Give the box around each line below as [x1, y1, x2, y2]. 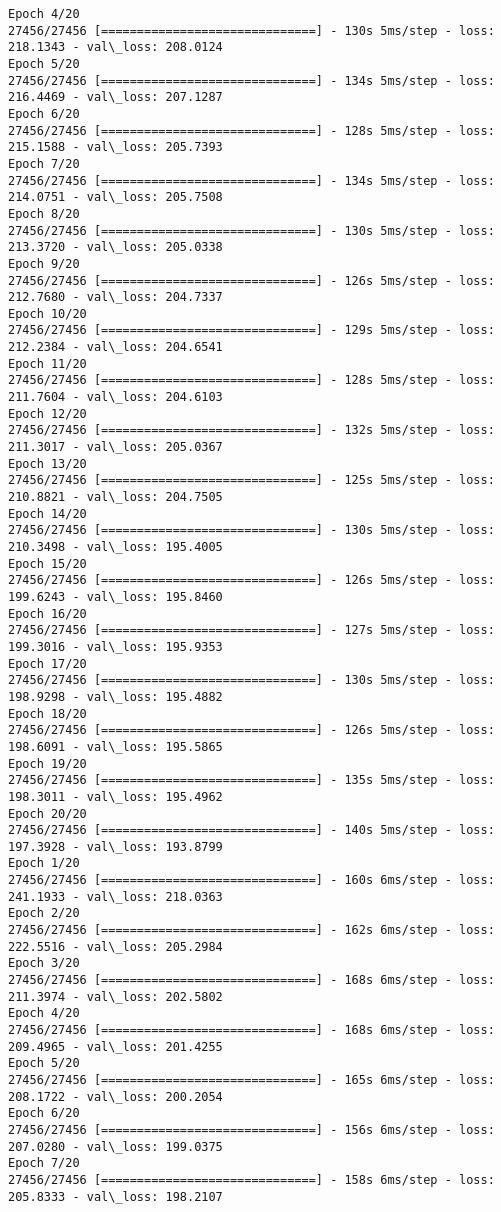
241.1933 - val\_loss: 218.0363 [8, 889, 223, 904]
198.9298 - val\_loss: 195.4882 [8, 689, 223, 704]
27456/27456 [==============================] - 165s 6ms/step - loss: [8, 1073, 495, 1087]
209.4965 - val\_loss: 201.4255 [8, 1039, 223, 1054]
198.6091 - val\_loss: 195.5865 [8, 739, 223, 754]
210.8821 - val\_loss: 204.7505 [8, 490, 223, 505]
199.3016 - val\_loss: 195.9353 [8, 639, 223, 654]
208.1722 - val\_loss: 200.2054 [8, 1089, 223, 1104]
